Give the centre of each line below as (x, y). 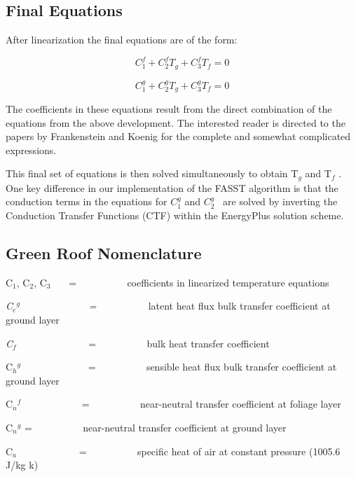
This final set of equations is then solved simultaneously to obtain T (152, 173)
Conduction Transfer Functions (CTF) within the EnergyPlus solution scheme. (175, 215)
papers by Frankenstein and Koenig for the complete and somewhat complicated (178, 136)
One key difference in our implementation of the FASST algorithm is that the (172, 187)
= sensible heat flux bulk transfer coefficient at (212, 367)
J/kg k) (22, 465)
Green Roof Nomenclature (104, 253)
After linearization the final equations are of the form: (122, 40)
